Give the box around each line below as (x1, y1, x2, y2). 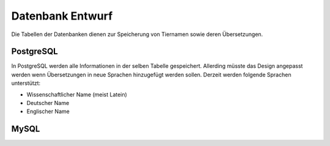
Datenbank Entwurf (11, 9, 113, 23)
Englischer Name (26, 108, 70, 115)
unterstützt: (11, 79, 41, 87)
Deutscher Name (26, 100, 70, 107)
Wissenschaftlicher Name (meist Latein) (26, 90, 128, 98)
